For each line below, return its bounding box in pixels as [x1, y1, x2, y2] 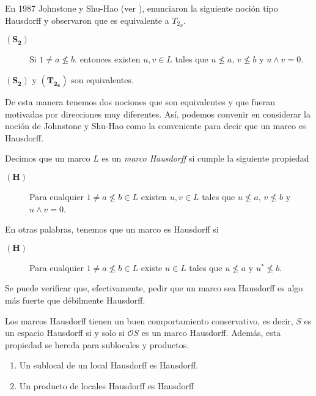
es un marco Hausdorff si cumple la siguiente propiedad [101, 152, 309, 165]
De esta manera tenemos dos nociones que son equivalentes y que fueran [5, 95, 276, 108]
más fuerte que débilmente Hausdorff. [5, 293, 145, 306]
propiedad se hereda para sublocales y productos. [5, 338, 189, 351]
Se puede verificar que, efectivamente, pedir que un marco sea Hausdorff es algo [5, 282, 303, 294]
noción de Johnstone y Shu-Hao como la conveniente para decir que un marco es [5, 119, 306, 132]
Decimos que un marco [5, 152, 90, 165]
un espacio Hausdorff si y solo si [5, 326, 125, 339]
